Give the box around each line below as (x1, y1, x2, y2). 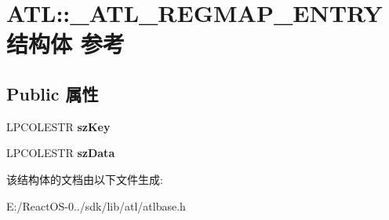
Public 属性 (6, 81, 99, 105)
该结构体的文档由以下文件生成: (6, 170, 163, 187)
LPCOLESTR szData (6, 145, 115, 161)
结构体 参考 (6, 27, 125, 60)
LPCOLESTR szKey (6, 118, 111, 134)
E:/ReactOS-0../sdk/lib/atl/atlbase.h (6, 197, 186, 214)
